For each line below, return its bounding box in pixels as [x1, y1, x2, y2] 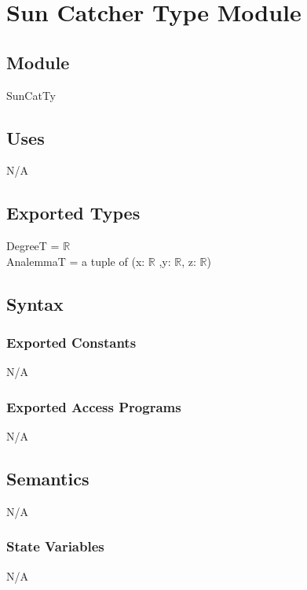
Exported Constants [6, 333, 137, 352]
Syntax [6, 291, 64, 315]
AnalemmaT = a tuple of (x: [6, 253, 145, 269]
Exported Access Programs [6, 396, 181, 416]
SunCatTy [6, 87, 57, 103]
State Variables [6, 537, 104, 556]
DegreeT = [6, 238, 60, 254]
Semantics [6, 466, 90, 491]
